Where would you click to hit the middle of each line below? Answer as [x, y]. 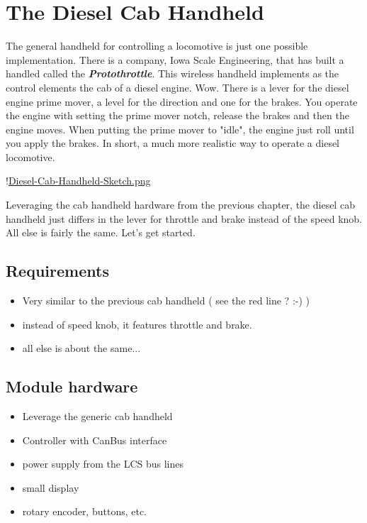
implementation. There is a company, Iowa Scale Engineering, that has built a [175, 59]
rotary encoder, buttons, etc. [85, 511]
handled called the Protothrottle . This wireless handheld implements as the [173, 73]
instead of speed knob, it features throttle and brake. [137, 324]
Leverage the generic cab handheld [97, 416]
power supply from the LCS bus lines [103, 464]
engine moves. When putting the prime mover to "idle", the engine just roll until [180, 129]
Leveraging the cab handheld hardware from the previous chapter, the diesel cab [180, 205]
